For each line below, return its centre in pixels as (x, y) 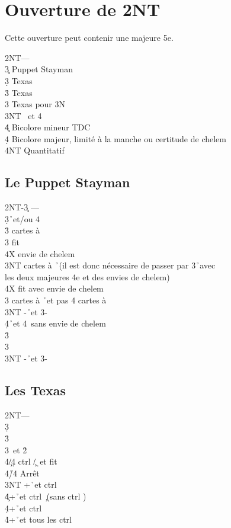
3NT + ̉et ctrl (31, 484)
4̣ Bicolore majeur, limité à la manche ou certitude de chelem (115, 138)
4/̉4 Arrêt (22, 473)
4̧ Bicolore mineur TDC (48, 127)
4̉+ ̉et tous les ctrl (38, 519)
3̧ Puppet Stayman (39, 69)
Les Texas (36, 390)
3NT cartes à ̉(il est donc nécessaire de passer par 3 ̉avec (110, 265)
